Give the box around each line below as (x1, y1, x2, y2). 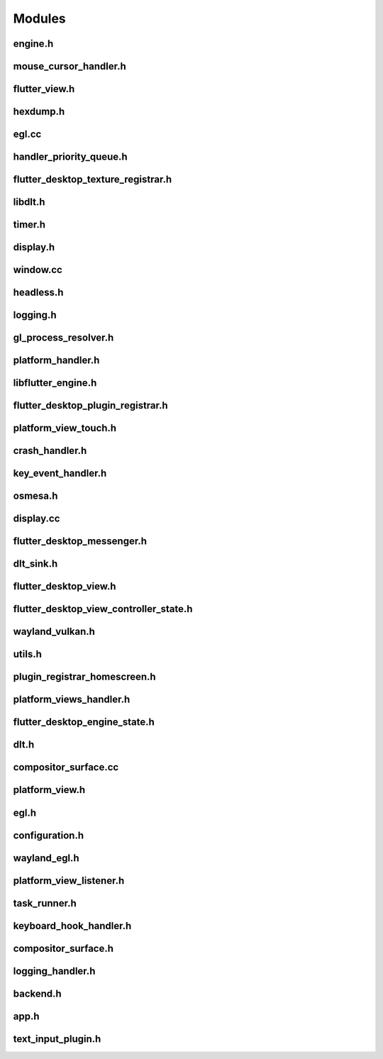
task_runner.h (13, 897, 77, 909)
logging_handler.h (13, 965, 96, 977)
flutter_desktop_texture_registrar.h (13, 174, 172, 186)
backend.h (13, 987, 62, 999)
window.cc (13, 264, 63, 276)
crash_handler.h (13, 445, 87, 457)
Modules (13, 11, 67, 26)
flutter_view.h (13, 83, 75, 95)
